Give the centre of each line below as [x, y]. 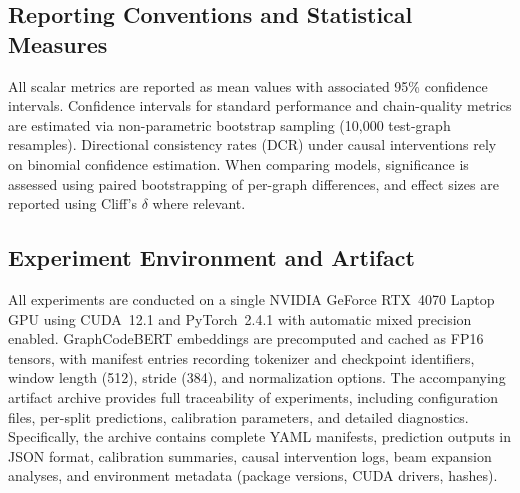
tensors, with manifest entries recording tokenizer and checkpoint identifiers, [241, 357]
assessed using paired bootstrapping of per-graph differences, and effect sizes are [253, 183]
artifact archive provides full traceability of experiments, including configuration [253, 396]
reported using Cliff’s [72, 203]
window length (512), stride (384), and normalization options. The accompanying [257, 377]
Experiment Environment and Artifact [211, 257]
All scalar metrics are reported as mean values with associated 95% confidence [248, 85]
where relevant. [199, 203]
